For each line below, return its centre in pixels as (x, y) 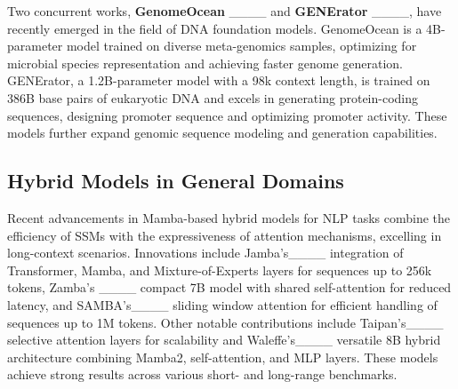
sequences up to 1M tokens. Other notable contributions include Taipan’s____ (225, 322)
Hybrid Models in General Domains (176, 181)
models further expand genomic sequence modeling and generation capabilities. (222, 133)
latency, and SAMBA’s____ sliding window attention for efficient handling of (222, 304)
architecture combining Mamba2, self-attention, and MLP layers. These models (223, 357)
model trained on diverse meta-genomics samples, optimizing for (241, 46)
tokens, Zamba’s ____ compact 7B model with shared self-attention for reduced (229, 287)
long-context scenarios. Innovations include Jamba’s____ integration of (205, 253)
